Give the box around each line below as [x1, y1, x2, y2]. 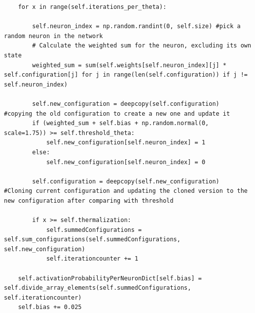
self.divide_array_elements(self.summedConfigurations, [4, 284, 191, 292]
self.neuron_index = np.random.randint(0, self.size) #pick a [32, 23, 241, 30]
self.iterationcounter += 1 [46, 255, 139, 263]
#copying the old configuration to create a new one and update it [4, 110, 230, 117]
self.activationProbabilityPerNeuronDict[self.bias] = [18, 274, 202, 282]
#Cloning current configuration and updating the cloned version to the [4, 187, 248, 195]
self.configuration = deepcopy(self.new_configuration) [32, 178, 219, 185]
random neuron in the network [4, 32, 103, 40]
